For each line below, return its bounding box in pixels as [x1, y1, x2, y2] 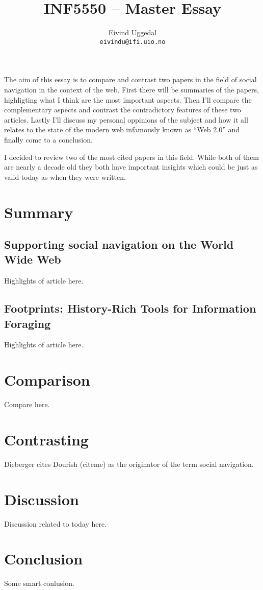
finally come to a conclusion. [4, 134, 93, 145]
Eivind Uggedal [108, 27, 157, 38]
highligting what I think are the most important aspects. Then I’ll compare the [4, 94, 252, 105]
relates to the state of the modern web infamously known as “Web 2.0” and [4, 124, 240, 135]
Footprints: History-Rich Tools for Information [4, 300, 256, 316]
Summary [4, 201, 73, 222]
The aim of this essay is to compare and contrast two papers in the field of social [4, 74, 257, 85]
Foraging [4, 315, 51, 331]
